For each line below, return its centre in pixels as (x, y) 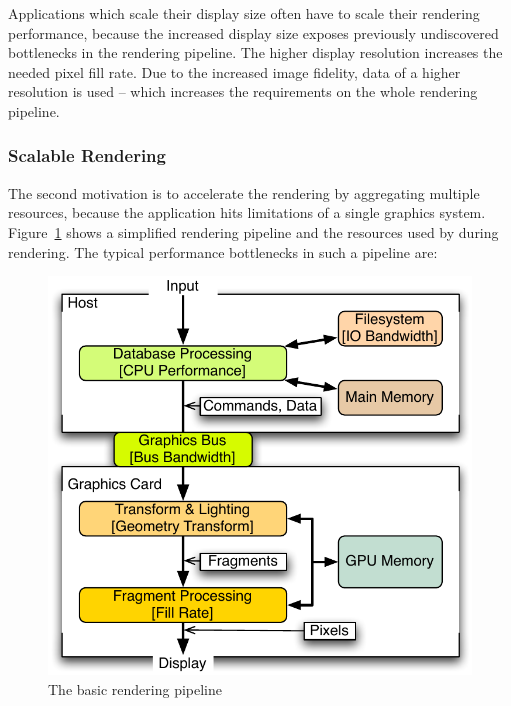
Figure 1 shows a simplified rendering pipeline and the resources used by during (253, 231)
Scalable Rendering (87, 155)
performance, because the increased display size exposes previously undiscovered (253, 32)
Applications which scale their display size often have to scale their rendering (244, 13)
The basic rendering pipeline (135, 688)
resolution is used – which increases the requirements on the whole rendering (243, 91)
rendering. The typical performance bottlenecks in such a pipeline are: (223, 251)
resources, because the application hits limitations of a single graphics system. (247, 212)
